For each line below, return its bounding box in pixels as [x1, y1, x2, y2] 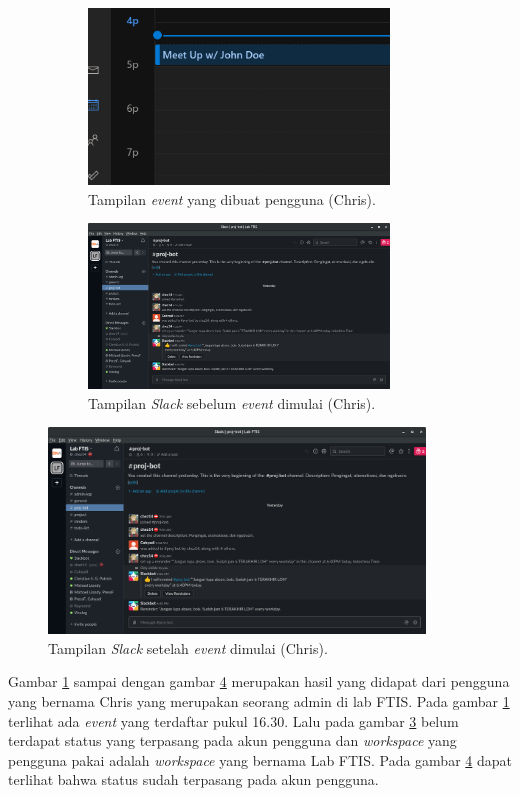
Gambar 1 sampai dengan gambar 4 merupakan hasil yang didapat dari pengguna [8, 671, 510, 692]
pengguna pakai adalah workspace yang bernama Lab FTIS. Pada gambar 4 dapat [8, 749, 512, 770]
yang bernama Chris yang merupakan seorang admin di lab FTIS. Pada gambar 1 [8, 691, 510, 711]
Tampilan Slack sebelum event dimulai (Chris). [88, 392, 376, 413]
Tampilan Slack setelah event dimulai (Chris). [48, 637, 328, 658]
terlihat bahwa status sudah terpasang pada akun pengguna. [8, 769, 379, 790]
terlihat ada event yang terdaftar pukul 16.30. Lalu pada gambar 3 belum [8, 710, 459, 731]
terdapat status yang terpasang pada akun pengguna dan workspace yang [8, 730, 457, 751]
